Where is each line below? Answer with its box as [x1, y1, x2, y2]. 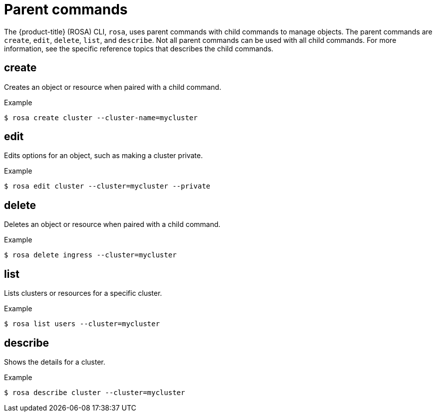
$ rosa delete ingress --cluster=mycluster [4, 251, 177, 259]
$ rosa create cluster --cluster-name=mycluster [4, 113, 198, 122]
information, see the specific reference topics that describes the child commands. [4, 44, 274, 53]
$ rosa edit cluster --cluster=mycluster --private [4, 182, 211, 191]
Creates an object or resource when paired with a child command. [4, 82, 221, 91]
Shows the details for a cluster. [4, 357, 105, 366]
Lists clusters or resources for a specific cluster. [4, 289, 162, 298]
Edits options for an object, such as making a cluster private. [4, 151, 203, 160]
